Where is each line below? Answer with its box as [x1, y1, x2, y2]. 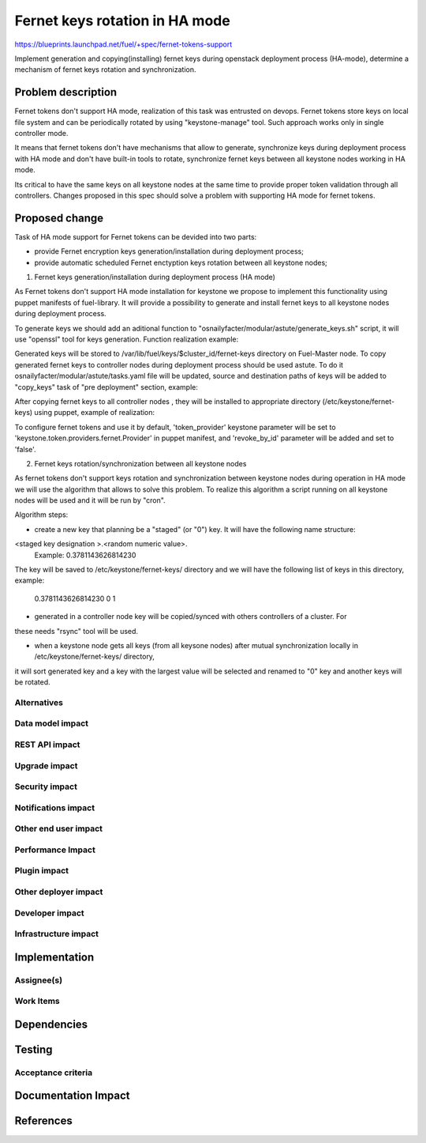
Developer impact [14, 907, 84, 919]
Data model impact [14, 718, 89, 729]
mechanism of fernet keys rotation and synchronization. [14, 65, 196, 74]
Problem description [14, 85, 118, 99]
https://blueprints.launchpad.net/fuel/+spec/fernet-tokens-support [14, 40, 233, 49]
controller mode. [14, 129, 69, 138]
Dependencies [14, 1017, 88, 1031]
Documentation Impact [14, 1089, 130, 1103]
